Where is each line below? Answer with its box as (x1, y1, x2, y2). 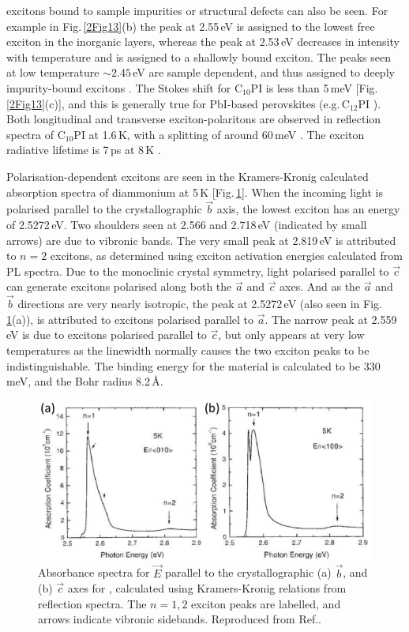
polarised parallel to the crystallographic (6, 201, 202, 217)
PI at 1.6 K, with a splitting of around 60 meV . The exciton (73, 126, 365, 142)
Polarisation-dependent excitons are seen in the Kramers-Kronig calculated (6, 167, 369, 184)
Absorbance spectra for (38, 564, 150, 581)
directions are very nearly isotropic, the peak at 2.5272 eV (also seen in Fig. (17, 295, 382, 312)
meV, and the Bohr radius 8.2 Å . (6, 373, 163, 389)
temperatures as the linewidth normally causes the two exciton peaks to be (6, 341, 370, 358)
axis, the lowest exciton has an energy (216, 201, 400, 217)
